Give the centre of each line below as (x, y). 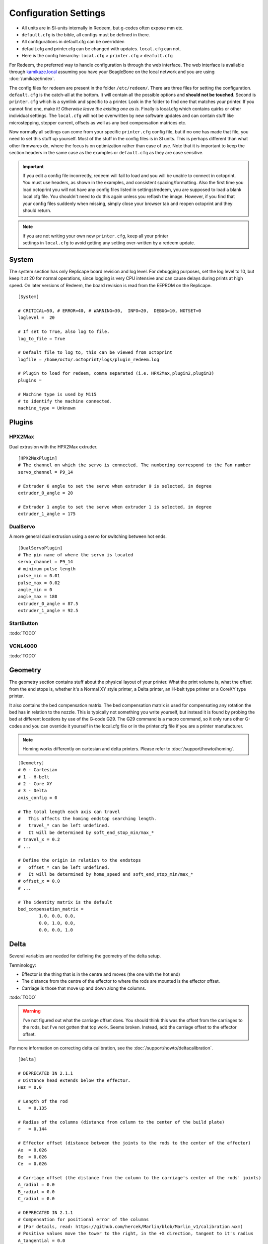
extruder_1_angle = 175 (47, 514)
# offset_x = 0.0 (39, 881)
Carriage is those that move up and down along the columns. (84, 988)
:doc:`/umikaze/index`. (32, 79)
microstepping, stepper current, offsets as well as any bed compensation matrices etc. (98, 122)
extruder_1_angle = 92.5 (48, 611)
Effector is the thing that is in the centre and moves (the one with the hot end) (101, 974)
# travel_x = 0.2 (39, 839)
